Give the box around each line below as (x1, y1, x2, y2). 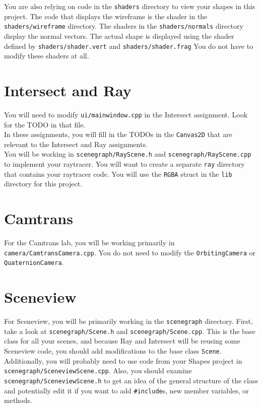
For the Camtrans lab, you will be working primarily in (4, 237, 175, 248)
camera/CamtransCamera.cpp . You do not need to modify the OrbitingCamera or (4, 247, 255, 257)
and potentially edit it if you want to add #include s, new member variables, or (4, 385, 249, 395)
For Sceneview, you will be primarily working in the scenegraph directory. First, (4, 316, 253, 326)
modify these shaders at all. (4, 50, 89, 61)
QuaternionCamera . (4, 257, 64, 267)
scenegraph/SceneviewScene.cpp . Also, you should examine (4, 365, 192, 376)
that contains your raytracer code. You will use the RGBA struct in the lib (4, 168, 232, 179)
